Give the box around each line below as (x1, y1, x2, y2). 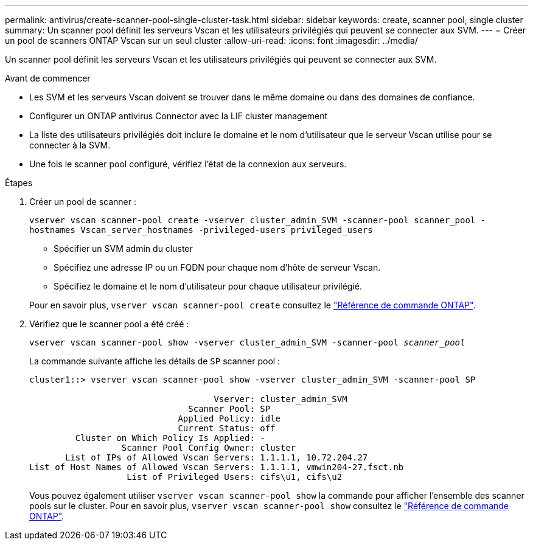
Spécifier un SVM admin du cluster (54, 243, 193, 254)
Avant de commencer (5, 73, 91, 83)
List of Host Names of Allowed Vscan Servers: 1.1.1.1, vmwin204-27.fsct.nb (29, 462, 404, 472)
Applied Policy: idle (178, 414, 281, 423)
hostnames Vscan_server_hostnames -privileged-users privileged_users (29, 225, 373, 235)
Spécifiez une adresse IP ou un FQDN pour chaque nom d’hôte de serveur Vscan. (54, 262, 381, 272)
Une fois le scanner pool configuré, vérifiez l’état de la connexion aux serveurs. (29, 159, 347, 169)
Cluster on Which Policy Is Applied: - (75, 433, 265, 443)
